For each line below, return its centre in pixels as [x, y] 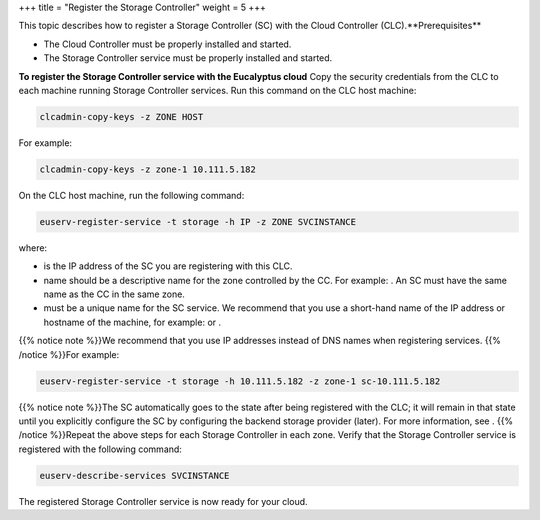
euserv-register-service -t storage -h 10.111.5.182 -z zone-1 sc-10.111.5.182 [240, 381]
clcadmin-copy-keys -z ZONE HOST [121, 116]
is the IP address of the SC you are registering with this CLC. [168, 266]
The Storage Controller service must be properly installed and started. [188, 58]
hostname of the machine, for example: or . [132, 322]
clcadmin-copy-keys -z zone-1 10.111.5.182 [148, 169]
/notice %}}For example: [69, 354]
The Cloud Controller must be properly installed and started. [167, 44]
